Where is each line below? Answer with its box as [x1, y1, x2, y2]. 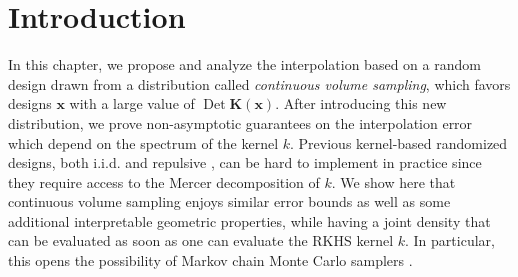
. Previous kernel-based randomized [290, 132, 508, 153]
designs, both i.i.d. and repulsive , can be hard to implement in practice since [8, 152, 482, 173]
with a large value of [69, 93, 195, 114]
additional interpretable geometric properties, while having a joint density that [8, 210, 491, 231]
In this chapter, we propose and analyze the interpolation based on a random [8, 54, 481, 75]
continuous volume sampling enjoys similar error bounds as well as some [8, 191, 451, 212]
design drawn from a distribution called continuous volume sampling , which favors [8, 73, 511, 94]
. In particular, [405, 230, 495, 251]
